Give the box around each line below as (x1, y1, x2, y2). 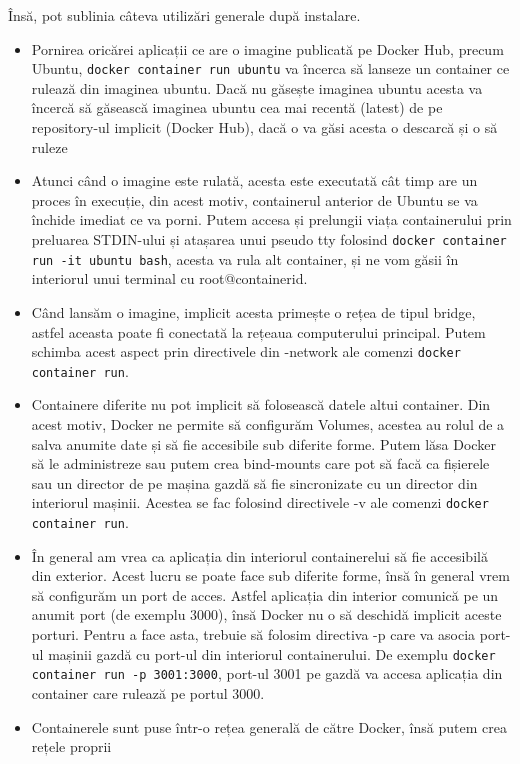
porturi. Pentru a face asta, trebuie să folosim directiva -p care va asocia (31, 624, 476, 645)
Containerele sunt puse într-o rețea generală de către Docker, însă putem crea (31, 716, 507, 737)
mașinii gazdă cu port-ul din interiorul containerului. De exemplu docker (48, 643, 496, 664)
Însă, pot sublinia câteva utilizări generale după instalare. (8, 5, 361, 25)
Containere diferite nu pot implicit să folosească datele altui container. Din (31, 394, 491, 415)
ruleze (31, 136, 68, 157)
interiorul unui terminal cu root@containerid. (31, 268, 308, 289)
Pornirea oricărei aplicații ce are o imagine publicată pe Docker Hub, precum (31, 38, 504, 59)
